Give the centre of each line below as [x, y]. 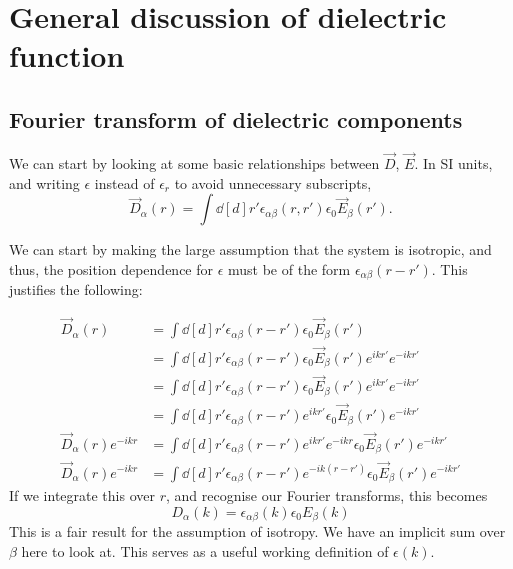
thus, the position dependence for [111, 268]
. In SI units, [453, 162]
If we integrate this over [82, 495]
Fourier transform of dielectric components [236, 118]
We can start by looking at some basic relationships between [194, 162]
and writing [44, 182]
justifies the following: [76, 289]
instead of [124, 182]
